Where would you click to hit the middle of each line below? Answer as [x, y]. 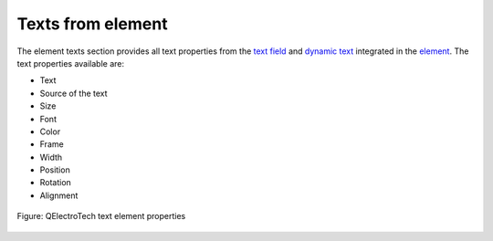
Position [55, 170]
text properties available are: [71, 63]
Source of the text [74, 93]
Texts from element [92, 24]
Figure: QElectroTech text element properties [101, 216]
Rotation [56, 183]
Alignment [59, 195]
